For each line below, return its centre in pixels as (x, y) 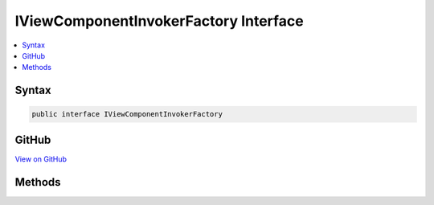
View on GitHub (41, 159)
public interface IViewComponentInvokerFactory (127, 114)
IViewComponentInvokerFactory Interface (160, 21)
